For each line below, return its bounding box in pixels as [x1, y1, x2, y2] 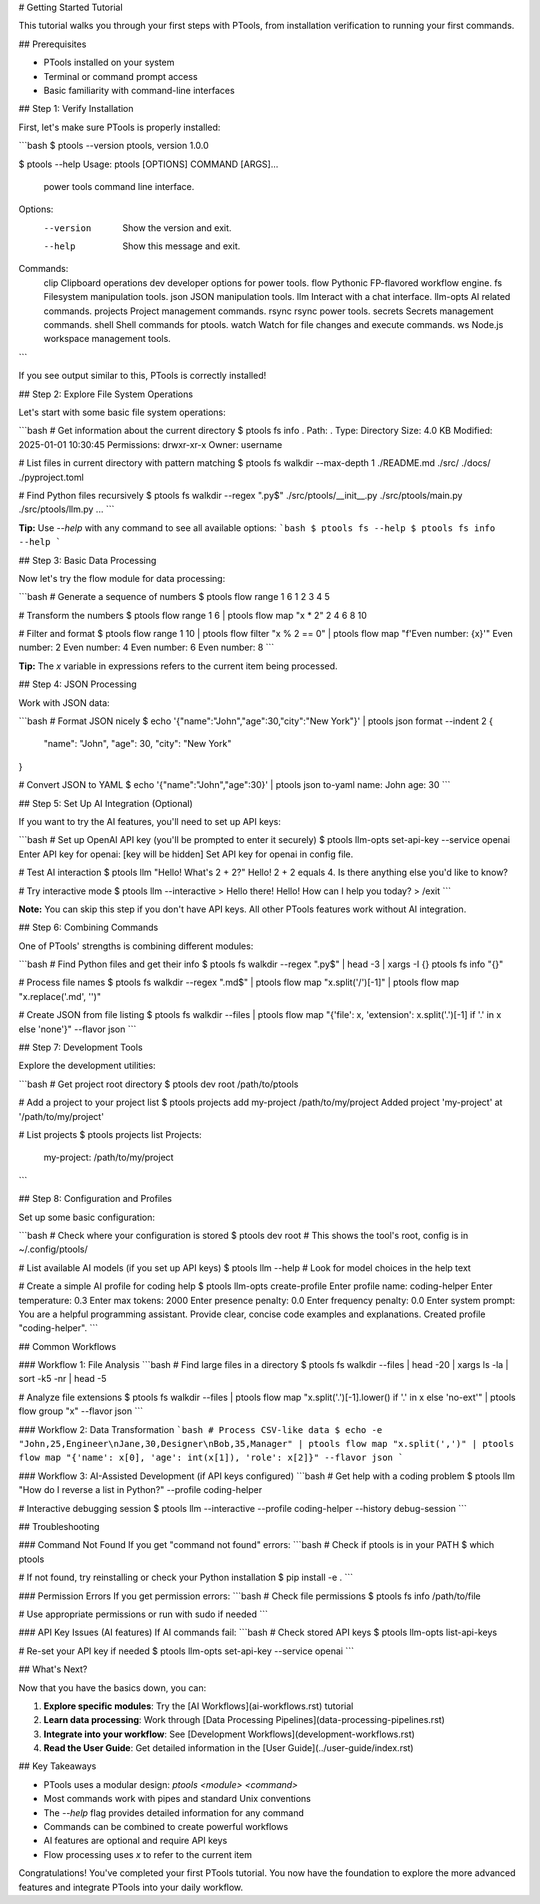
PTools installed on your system [43, 56, 175, 69]
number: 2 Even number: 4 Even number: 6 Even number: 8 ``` [18, 641, 275, 654]
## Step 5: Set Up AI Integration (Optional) [18, 797, 194, 809]
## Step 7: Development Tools [18, 1041, 144, 1054]
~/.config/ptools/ [18, 1243, 89, 1255]
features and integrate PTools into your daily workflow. [18, 1881, 244, 1893]
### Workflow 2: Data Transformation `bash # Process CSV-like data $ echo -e [18, 1423, 383, 1435]
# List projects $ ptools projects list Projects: [18, 1129, 202, 1140]
